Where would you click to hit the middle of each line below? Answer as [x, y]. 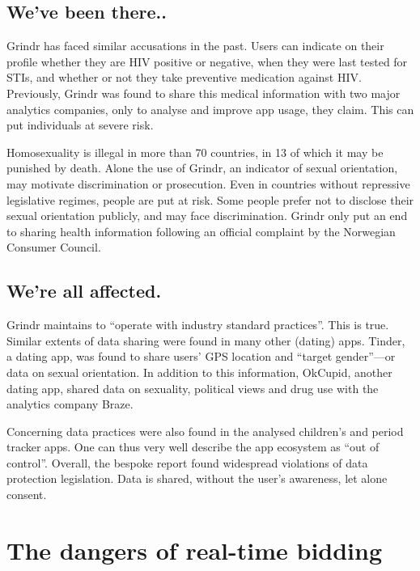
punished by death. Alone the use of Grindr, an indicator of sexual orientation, [202, 168]
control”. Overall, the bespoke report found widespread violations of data [187, 462]
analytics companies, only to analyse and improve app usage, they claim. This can [210, 109]
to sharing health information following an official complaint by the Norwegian [201, 231]
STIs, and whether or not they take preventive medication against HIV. [184, 77]
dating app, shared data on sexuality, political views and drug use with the [193, 388]
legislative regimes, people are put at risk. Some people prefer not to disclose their [210, 199]
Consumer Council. [54, 247]
